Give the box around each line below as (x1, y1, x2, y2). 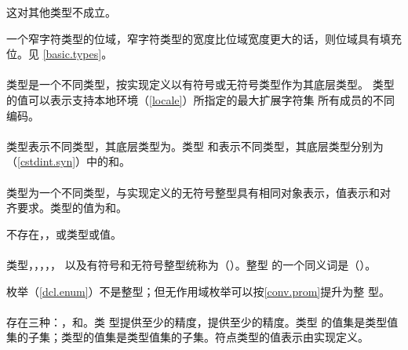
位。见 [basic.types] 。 (6, 46, 113, 62)
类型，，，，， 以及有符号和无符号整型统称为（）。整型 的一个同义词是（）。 (6, 256, 377, 272)
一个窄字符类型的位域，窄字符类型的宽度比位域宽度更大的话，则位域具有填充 (6, 30, 402, 46)
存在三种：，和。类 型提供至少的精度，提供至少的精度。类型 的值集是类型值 (6, 313, 399, 330)
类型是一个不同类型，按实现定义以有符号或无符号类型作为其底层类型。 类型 (6, 76, 395, 93)
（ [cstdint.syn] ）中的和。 (6, 153, 131, 170)
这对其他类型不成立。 (6, 4, 116, 20)
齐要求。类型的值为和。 (6, 199, 127, 216)
